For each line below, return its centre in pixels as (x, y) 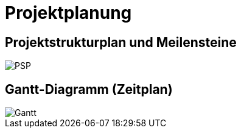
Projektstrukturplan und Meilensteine (121, 42)
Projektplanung (68, 13)
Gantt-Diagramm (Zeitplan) (89, 89)
